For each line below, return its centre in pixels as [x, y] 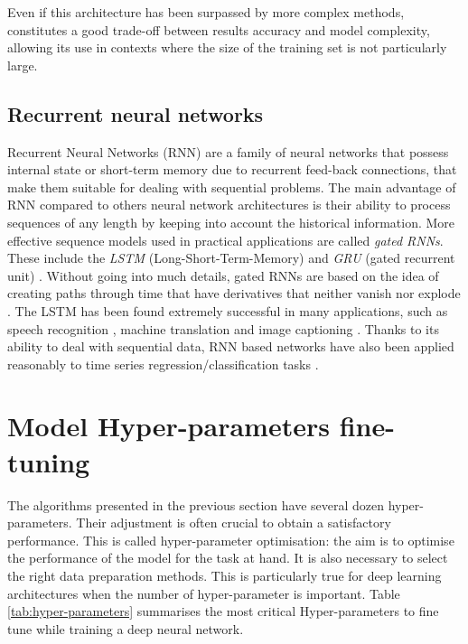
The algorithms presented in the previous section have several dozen [196, 504]
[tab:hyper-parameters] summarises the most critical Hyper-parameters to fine [223, 611]
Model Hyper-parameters [168, 426]
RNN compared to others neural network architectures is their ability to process [229, 205]
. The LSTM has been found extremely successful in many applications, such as [228, 310]
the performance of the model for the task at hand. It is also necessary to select [228, 558]
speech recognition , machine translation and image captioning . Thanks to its [223, 328]
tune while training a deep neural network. [126, 628]
